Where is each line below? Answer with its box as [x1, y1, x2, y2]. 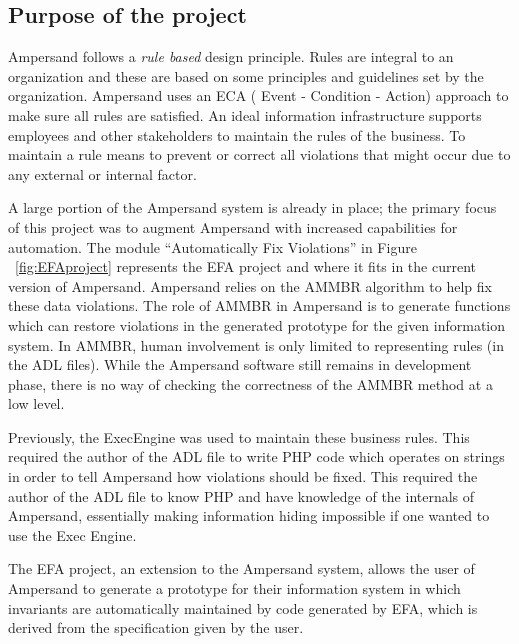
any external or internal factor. [8, 163, 197, 184]
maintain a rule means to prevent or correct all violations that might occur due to [8, 144, 511, 165]
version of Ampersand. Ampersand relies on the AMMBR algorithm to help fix [8, 275, 492, 296]
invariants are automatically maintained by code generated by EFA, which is [8, 597, 478, 618]
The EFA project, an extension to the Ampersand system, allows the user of [8, 558, 475, 579]
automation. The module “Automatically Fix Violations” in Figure [8, 236, 417, 257]
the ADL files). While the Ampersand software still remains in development [8, 354, 472, 375]
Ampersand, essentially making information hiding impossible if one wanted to [8, 505, 490, 526]
